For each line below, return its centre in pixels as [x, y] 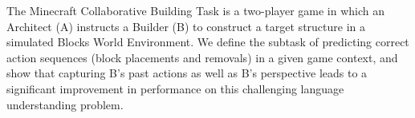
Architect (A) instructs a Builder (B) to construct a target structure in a [186, 26]
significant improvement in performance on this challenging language [175, 88]
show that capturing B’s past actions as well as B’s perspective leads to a [187, 73]
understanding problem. [65, 104]
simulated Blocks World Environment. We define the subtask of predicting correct [208, 42]
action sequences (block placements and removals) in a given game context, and [202, 57]
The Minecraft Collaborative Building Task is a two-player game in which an [196, 10]
